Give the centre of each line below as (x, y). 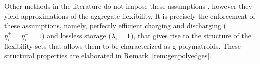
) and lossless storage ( (77, 35)
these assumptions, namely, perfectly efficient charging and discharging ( (115, 26)
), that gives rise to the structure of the (191, 35)
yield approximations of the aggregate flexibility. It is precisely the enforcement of (130, 16)
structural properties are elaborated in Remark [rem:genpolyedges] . (108, 55)
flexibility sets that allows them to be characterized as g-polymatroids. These (122, 45)
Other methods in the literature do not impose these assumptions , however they (128, 6)
